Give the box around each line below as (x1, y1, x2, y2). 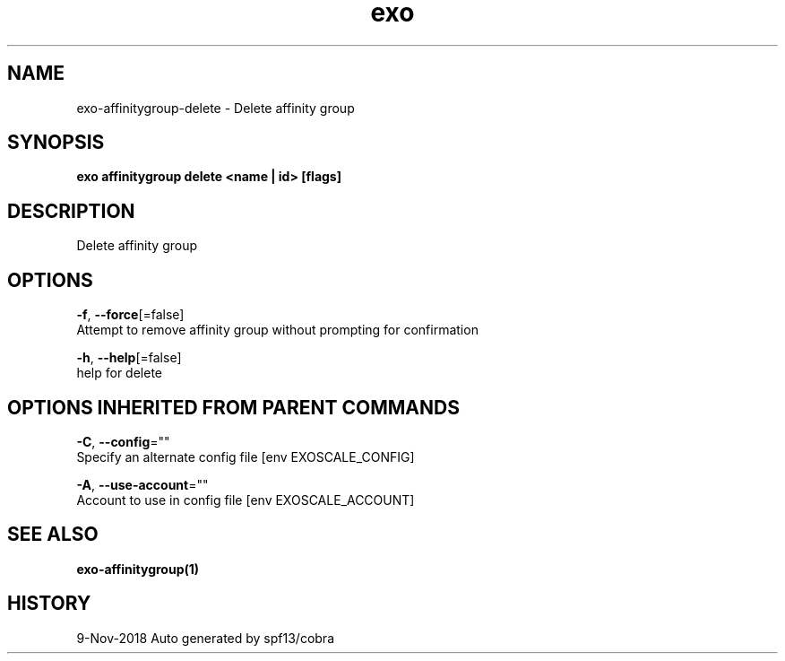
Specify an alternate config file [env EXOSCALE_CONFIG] (76, 448, 415, 465)
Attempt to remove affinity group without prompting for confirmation (76, 322, 479, 338)
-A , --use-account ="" (76, 476, 209, 492)
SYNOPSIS (7, 131, 105, 154)
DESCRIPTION (7, 199, 135, 222)
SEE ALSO (7, 523, 99, 546)
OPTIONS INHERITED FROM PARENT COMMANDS (7, 396, 460, 419)
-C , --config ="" (76, 433, 170, 449)
